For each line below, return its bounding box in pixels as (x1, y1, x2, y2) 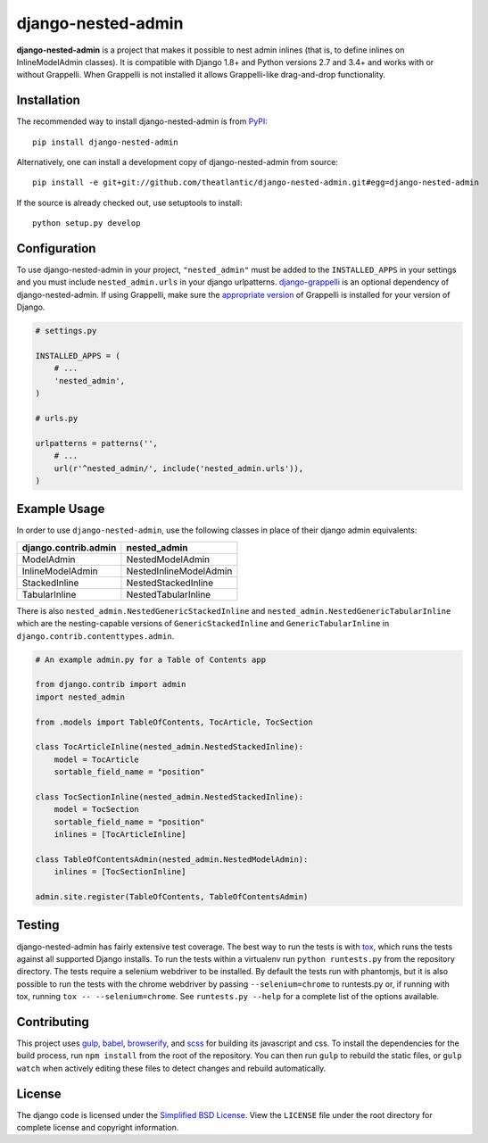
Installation (16, 93, 80, 108)
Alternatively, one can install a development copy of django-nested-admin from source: (16, 157, 339, 168)
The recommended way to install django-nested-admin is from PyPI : (16, 116, 268, 127)
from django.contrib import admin (35, 679, 186, 690)
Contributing (16, 1014, 89, 1030)
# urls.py (35, 413, 79, 423)
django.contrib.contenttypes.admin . (16, 630, 175, 642)
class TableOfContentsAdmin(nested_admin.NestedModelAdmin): (35, 854, 309, 865)
